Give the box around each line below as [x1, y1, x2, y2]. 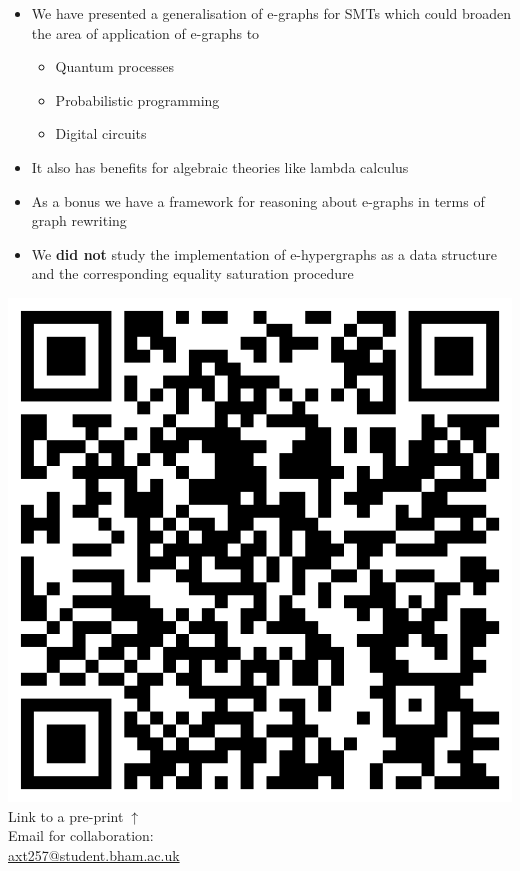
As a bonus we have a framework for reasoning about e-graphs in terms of [31, 190, 485, 211]
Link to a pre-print [8, 805, 124, 826]
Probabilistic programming [55, 89, 220, 110]
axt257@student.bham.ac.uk [8, 844, 180, 865]
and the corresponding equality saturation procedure [31, 263, 354, 284]
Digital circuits [55, 123, 147, 144]
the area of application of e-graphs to [31, 22, 260, 43]
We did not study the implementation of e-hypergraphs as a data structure [31, 243, 498, 264]
